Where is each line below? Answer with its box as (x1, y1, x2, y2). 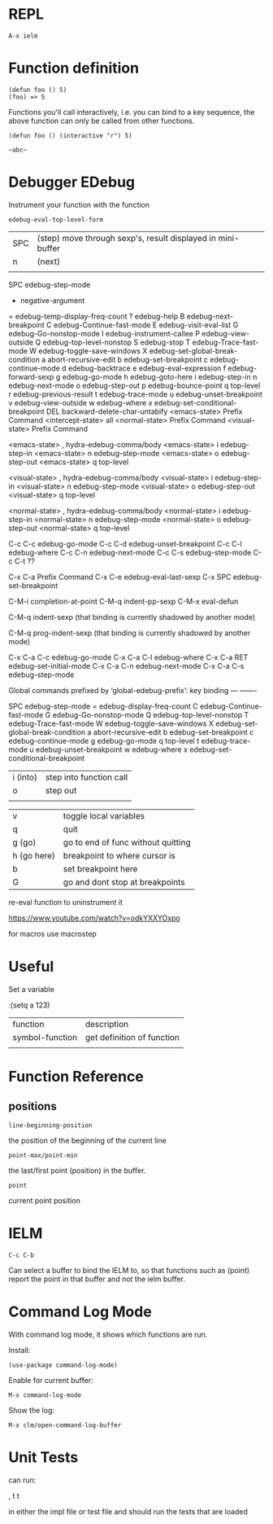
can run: (8, 1475, 37, 1485)
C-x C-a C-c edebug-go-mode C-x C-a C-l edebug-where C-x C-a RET (8, 652, 249, 662)
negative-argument (19, 295, 85, 305)
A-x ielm (8, 32, 38, 40)
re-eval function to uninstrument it (8, 897, 123, 907)
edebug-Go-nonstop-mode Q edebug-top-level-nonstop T (52, 709, 249, 719)
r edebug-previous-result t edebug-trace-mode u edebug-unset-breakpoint (8, 389, 262, 399)
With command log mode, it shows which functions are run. (8, 1329, 208, 1339)
